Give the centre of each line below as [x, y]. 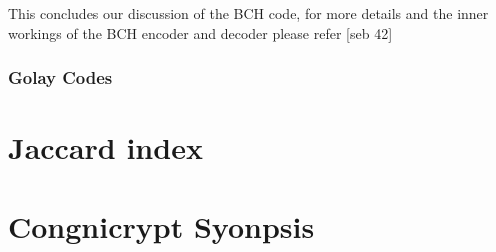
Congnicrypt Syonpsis [161, 225]
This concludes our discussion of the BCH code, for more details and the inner [248, 13]
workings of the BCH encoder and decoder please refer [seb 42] [200, 32]
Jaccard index [105, 147]
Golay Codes [60, 77]
